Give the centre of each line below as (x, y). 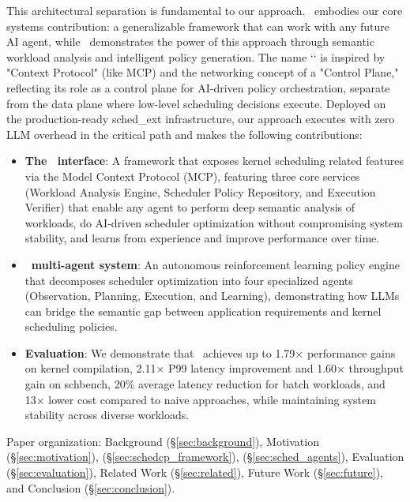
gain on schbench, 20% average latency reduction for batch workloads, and (205, 384)
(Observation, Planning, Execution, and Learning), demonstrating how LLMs (212, 296)
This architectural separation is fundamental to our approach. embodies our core (205, 10)
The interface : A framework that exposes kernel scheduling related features (214, 161)
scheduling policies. (71, 326)
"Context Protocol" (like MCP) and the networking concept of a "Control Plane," (203, 72)
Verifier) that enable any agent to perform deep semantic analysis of (190, 207)
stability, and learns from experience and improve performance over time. (202, 238)
